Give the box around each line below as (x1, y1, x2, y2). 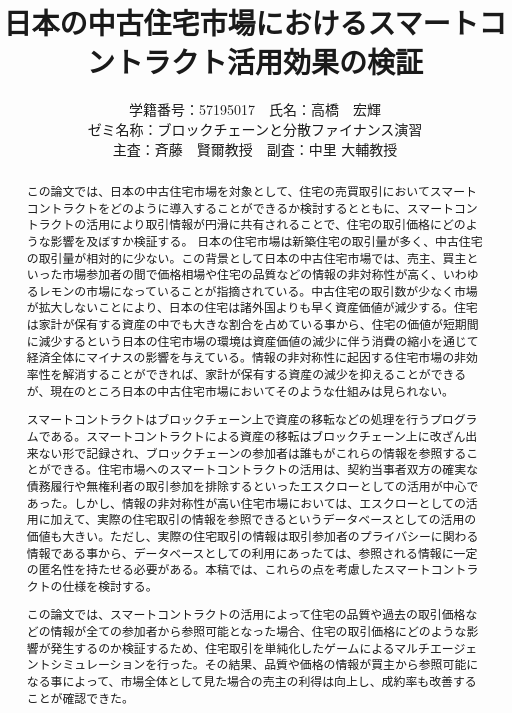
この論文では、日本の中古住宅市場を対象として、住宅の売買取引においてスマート (26, 182, 477, 199)
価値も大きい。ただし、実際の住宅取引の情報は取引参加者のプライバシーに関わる (26, 527, 479, 544)
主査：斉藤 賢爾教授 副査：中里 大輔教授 (112, 138, 398, 159)
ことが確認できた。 (26, 689, 134, 706)
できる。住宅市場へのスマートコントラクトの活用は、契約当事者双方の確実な (50, 461, 479, 478)
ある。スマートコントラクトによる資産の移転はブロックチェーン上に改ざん (50, 427, 466, 444)
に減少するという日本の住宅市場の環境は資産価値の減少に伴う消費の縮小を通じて (26, 332, 479, 349)
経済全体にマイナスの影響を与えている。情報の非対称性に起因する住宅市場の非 (26, 349, 466, 366)
